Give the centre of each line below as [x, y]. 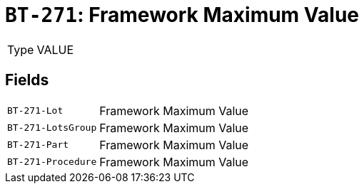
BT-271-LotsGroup [52, 128]
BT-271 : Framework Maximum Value [182, 15]
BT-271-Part [38, 145]
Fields [27, 80]
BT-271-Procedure [52, 162]
